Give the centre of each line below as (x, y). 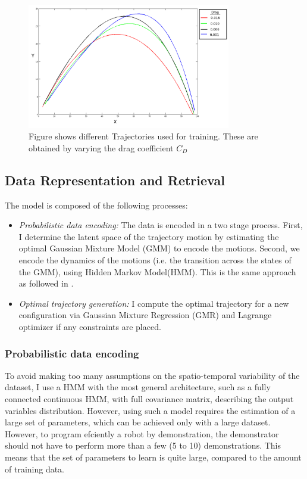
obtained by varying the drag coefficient (101, 147)
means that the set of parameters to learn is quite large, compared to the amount (153, 457)
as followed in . (46, 283)
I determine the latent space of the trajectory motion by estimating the (149, 236)
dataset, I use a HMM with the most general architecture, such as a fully (138, 387)
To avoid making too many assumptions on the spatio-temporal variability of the (152, 375)
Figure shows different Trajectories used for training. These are (143, 136)
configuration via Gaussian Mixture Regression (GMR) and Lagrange (145, 315)
